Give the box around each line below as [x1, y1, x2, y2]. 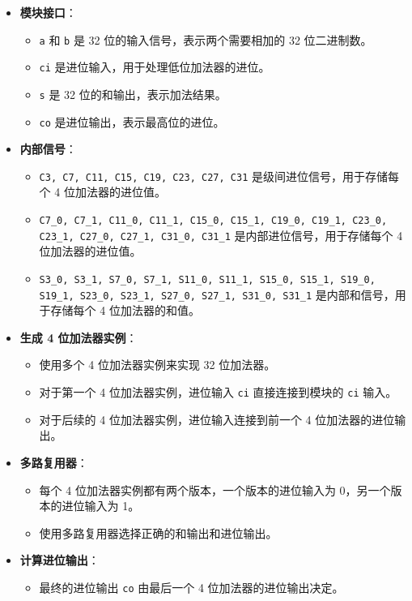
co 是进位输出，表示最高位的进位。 [39, 113, 225, 130]
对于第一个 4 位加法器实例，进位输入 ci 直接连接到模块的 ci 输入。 [39, 384, 397, 401]
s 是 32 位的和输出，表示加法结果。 [39, 85, 227, 102]
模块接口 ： [19, 4, 77, 20]
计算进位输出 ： [19, 552, 100, 569]
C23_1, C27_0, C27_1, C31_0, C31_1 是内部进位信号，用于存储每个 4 [39, 226, 403, 243]
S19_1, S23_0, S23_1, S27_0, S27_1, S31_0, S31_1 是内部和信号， [39, 285, 395, 303]
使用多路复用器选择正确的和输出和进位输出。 [39, 524, 278, 541]
